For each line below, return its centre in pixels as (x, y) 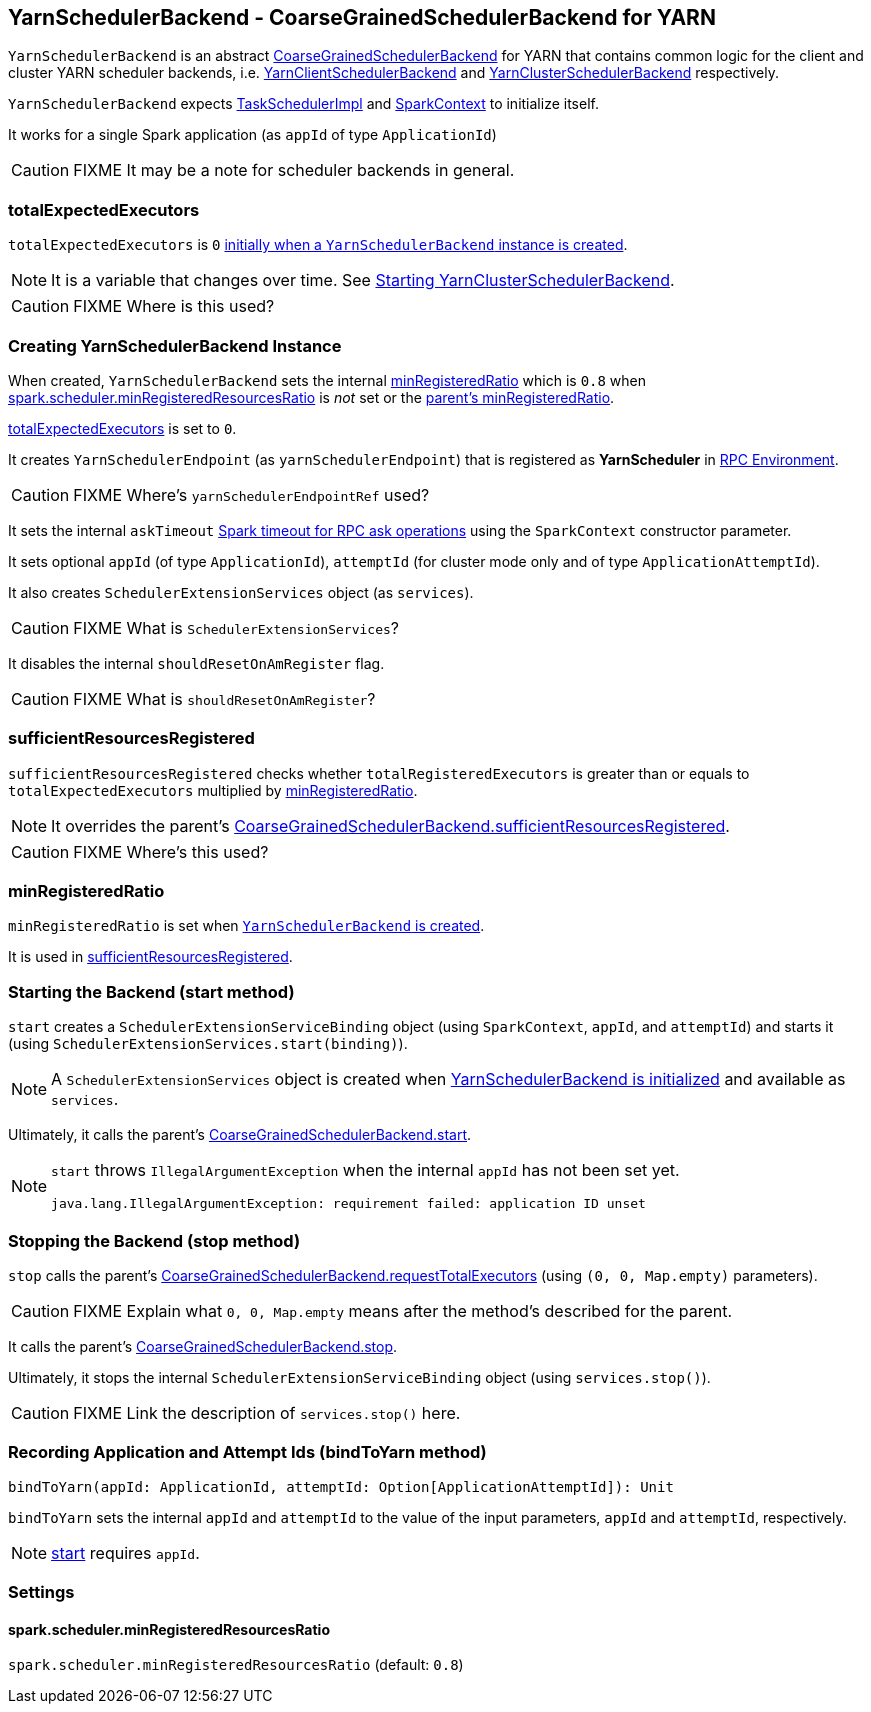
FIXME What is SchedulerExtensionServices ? (236, 627)
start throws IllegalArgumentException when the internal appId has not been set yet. (365, 1170)
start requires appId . (125, 1552)
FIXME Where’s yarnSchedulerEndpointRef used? (251, 494)
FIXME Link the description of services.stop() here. (267, 1412)
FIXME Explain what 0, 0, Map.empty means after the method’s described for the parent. (403, 1310)
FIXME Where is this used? (174, 306)
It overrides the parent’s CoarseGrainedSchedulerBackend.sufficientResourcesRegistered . (390, 825)
